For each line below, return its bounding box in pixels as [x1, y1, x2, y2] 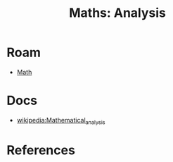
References [6, 142, 75, 158]
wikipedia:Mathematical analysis [16, 116, 105, 126]
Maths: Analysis [68, 5, 167, 21]
